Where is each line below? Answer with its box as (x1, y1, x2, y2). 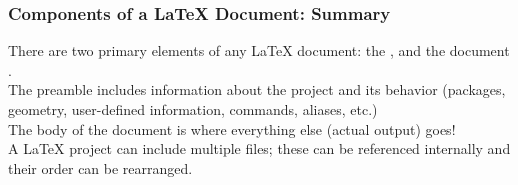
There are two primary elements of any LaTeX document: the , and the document (8, 40, 510, 61)
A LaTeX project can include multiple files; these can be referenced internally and (8, 138, 511, 159)
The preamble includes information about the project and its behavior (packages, (8, 79, 506, 100)
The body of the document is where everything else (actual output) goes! (8, 118, 456, 139)
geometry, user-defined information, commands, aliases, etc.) (8, 99, 378, 119)
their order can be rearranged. (8, 157, 193, 178)
